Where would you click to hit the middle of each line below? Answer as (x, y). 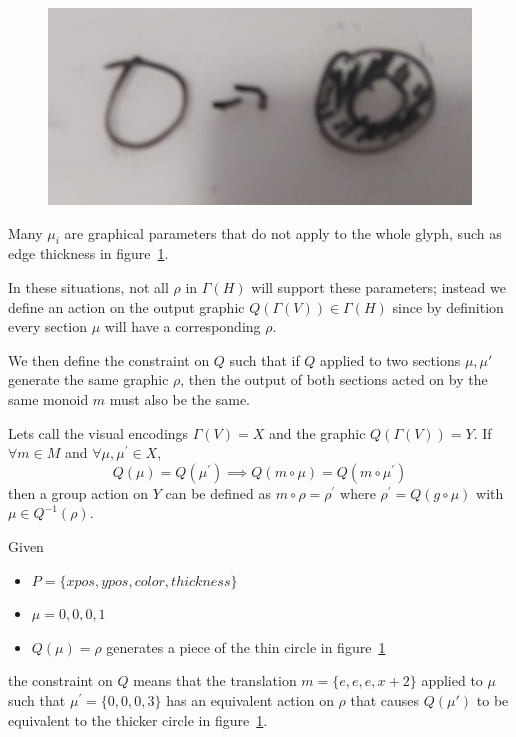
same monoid (48, 399)
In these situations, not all (88, 287)
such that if (264, 359)
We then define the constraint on (109, 359)
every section (48, 326)
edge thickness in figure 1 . (88, 253)
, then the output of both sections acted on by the (334, 379)
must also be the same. (179, 399)
